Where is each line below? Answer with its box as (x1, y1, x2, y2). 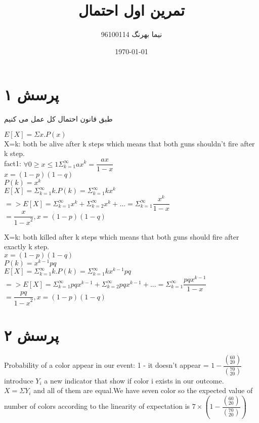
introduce (4, 375, 33, 386)
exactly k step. (4, 241, 50, 252)
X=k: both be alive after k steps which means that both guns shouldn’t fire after (4, 138, 255, 148)
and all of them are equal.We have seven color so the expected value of (33, 385, 253, 396)
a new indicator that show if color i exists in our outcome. (44, 375, 224, 386)
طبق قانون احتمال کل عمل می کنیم (4, 113, 113, 124)
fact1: (4, 158, 21, 169)
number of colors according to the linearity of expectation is (4, 401, 190, 411)
